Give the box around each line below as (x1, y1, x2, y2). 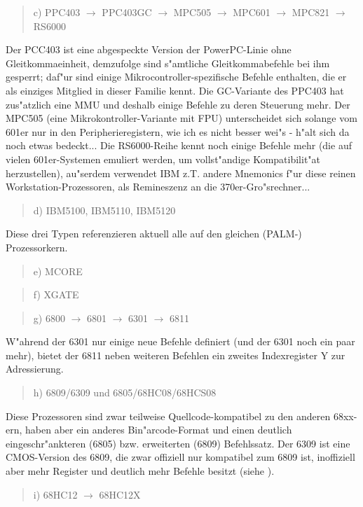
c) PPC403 (33, 5, 81, 19)
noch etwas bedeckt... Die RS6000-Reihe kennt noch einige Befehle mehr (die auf (6, 138, 352, 153)
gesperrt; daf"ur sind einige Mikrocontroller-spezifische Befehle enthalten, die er (6, 69, 347, 84)
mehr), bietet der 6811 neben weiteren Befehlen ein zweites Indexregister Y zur (6, 347, 345, 362)
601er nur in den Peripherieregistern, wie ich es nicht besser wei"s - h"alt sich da (6, 124, 350, 139)
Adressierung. (6, 361, 64, 376)
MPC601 (233, 5, 270, 19)
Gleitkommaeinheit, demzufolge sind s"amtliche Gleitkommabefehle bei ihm (6, 55, 330, 70)
